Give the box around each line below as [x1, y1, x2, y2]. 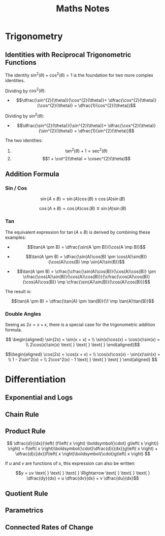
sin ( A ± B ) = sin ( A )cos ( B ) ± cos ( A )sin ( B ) [40, 196, 126, 202]
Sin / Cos [5, 184, 27, 191]
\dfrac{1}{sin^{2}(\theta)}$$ [78, 128, 134, 134]
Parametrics [5, 506, 43, 515]
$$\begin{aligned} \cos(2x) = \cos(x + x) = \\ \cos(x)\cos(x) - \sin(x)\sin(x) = [5, 351, 161, 357]
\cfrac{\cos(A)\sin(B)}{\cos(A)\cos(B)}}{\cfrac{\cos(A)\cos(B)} [23, 273, 150, 279]
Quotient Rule [5, 490, 48, 498]
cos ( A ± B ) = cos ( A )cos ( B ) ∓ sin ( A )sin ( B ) [39, 206, 127, 212]
